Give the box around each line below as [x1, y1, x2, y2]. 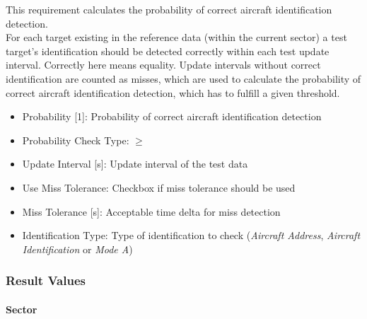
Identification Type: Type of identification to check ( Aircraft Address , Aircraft [22, 228, 361, 243]
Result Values [6, 272, 86, 289]
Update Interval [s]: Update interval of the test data [22, 156, 248, 171]
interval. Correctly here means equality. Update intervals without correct [6, 57, 321, 72]
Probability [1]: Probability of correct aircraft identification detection [22, 109, 322, 124]
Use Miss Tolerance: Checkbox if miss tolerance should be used [22, 180, 296, 195]
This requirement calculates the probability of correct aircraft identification [6, 2, 332, 16]
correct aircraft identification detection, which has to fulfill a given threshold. [6, 85, 340, 100]
